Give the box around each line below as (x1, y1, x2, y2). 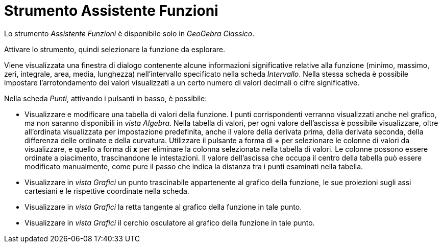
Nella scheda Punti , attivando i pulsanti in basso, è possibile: (4, 94, 207, 103)
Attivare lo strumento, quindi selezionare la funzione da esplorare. (4, 44, 226, 54)
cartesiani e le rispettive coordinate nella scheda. (24, 186, 189, 195)
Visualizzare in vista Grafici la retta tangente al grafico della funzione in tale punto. (24, 202, 302, 211)
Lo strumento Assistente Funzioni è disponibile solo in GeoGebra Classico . (4, 29, 255, 38)
